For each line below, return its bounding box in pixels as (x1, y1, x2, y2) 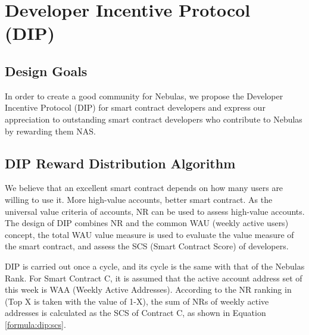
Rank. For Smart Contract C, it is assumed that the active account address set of (5, 271, 302, 284)
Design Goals (5, 61, 88, 80)
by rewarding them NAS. (5, 124, 96, 137)
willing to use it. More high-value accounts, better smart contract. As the (5, 193, 273, 205)
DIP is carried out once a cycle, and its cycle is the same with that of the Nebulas (5, 259, 305, 272)
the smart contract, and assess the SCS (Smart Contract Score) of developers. (5, 240, 289, 252)
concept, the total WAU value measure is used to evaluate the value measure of (5, 228, 294, 240)
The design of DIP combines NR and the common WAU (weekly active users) (5, 217, 289, 229)
